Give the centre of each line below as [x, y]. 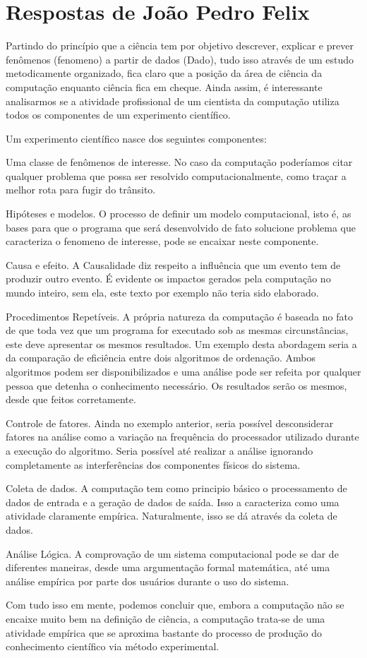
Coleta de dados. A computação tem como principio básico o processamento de [176, 488]
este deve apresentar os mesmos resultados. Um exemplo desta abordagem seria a [181, 343]
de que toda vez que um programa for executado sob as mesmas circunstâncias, [177, 330]
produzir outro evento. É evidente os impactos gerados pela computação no [168, 279]
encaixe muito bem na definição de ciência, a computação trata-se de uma [166, 618]
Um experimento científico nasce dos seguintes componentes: [136, 138]
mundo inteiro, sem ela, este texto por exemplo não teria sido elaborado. [162, 293]
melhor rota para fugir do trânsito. [81, 190]
